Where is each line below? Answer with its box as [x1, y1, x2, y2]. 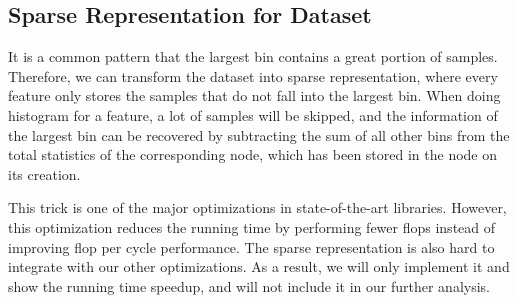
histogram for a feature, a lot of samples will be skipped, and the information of [8, 104, 498, 125]
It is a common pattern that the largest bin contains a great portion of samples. [8, 46, 498, 67]
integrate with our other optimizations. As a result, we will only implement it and [8, 256, 510, 277]
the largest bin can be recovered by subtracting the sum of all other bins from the [8, 124, 510, 145]
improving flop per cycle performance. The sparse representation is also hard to [8, 236, 495, 257]
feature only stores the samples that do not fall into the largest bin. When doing [8, 85, 501, 106]
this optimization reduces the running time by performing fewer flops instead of [8, 216, 496, 237]
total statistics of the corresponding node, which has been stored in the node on [8, 144, 498, 165]
